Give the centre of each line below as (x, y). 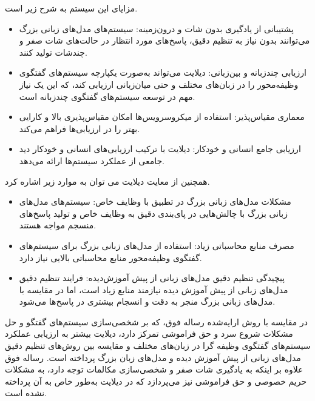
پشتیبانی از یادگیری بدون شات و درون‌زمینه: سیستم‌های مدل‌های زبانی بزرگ (156, 28)
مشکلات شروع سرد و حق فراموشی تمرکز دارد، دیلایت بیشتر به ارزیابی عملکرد (149, 333)
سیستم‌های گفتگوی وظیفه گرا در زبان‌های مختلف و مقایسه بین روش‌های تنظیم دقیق (158, 346)
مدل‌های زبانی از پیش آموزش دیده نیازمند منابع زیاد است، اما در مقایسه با (154, 289)
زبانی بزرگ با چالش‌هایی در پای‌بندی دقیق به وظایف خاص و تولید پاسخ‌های (153, 213)
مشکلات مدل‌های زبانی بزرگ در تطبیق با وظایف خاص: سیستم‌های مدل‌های (155, 201)
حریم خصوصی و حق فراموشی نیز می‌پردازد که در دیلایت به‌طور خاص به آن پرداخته (156, 381)
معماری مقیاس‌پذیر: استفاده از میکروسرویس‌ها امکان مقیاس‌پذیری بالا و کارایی (162, 117)
